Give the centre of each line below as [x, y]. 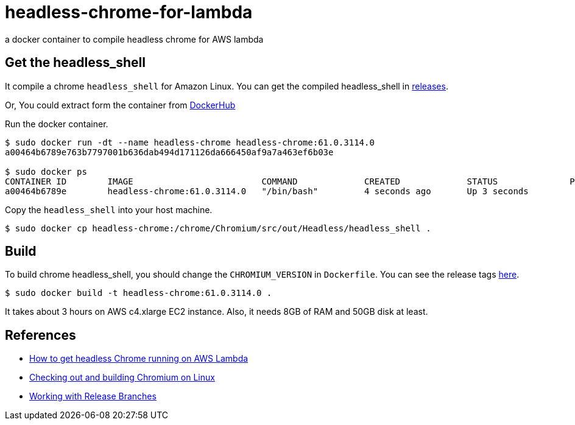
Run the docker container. [57, 124]
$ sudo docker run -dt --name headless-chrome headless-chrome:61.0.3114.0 [190, 142]
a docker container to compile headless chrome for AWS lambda [134, 39]
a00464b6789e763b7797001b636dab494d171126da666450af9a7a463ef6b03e [169, 152]
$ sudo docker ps [46, 171]
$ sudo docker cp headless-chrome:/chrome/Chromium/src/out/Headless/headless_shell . [218, 228]
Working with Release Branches [93, 396]
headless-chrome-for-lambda [129, 12]
